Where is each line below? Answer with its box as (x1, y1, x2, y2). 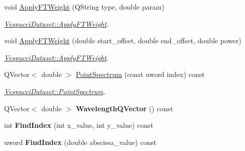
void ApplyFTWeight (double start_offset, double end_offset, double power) (4, 35, 241, 46)
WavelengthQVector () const (76, 103, 173, 113)
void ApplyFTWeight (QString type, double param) (4, 2, 165, 12)
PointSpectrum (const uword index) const (76, 69, 205, 80)
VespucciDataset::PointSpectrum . (4, 86, 106, 96)
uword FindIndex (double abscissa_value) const (4, 136, 157, 147)
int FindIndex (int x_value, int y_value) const (4, 120, 154, 130)
